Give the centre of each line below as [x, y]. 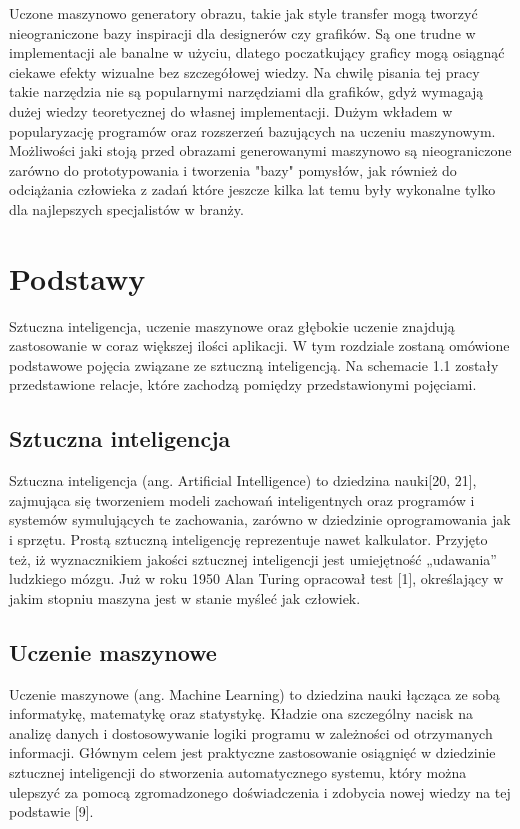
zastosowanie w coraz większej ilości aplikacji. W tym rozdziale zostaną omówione [259, 345]
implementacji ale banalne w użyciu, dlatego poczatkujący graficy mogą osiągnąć [257, 52]
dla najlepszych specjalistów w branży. [126, 208]
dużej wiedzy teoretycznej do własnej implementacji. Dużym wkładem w [231, 110]
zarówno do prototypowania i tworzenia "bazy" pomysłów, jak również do [233, 169]
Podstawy [77, 277]
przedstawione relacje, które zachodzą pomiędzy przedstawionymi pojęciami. [243, 384]
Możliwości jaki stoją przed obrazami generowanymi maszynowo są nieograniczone [260, 150]
